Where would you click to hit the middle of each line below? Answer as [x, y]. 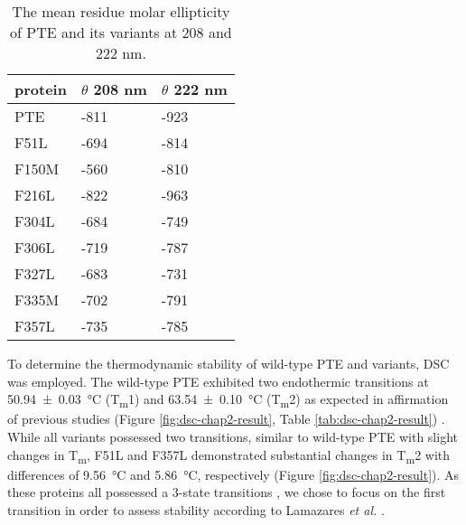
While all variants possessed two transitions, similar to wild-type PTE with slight [233, 436]
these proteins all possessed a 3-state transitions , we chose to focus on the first [227, 492]
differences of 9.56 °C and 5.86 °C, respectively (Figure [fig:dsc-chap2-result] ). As [233, 474]
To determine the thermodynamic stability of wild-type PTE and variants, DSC [228, 363]
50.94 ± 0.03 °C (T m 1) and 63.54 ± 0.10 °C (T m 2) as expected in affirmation [228, 400]
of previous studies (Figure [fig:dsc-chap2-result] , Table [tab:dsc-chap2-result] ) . [226, 419]
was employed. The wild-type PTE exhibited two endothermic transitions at [218, 381]
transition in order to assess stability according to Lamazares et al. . [196, 509]
